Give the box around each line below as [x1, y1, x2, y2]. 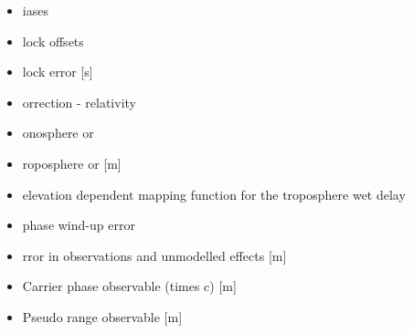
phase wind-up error [22, 215, 135, 234]
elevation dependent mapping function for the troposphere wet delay [22, 184, 406, 203]
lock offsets [22, 31, 84, 50]
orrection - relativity [22, 92, 136, 111]
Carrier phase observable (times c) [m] [22, 276, 237, 296]
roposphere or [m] [22, 153, 122, 172]
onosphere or [22, 123, 94, 142]
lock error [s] [22, 62, 93, 81]
